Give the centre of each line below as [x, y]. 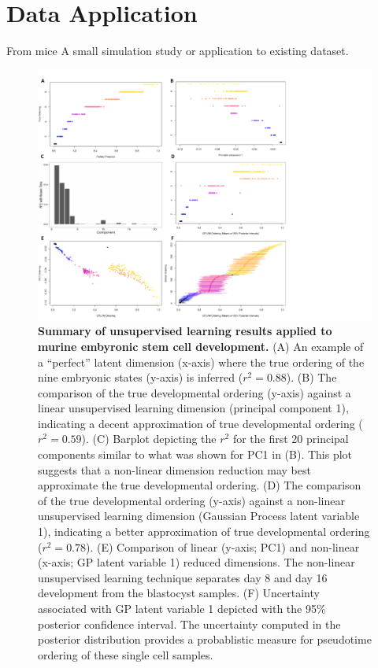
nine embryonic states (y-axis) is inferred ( [141, 377]
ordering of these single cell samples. [126, 654]
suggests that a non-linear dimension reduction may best [174, 469]
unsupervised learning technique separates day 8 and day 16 [183, 577]
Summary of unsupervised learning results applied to [185, 331]
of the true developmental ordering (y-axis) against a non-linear [191, 500]
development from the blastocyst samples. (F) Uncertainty [179, 593]
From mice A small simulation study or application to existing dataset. [178, 51]
